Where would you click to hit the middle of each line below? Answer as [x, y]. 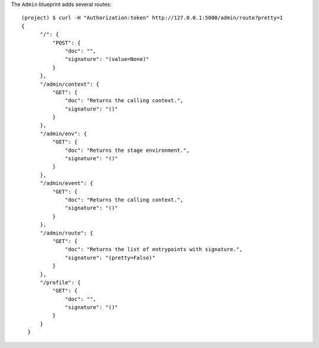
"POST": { [66, 43]
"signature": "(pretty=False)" [110, 258]
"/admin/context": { [70, 84]
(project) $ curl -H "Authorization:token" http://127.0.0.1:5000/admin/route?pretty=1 [152, 18]
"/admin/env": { [64, 134]
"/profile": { [60, 282]
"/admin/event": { [66, 183]
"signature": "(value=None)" [107, 59]
